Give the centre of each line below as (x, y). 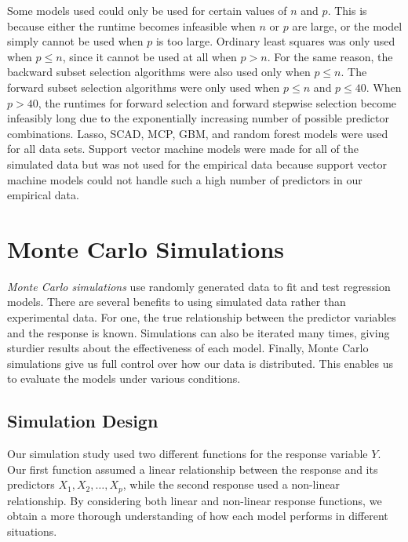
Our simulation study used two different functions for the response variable (188, 454)
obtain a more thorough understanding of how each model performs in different (198, 516)
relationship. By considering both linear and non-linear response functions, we (195, 500)
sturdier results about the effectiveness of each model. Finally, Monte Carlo (188, 348)
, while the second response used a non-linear (231, 484)
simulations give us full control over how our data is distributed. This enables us (200, 363)
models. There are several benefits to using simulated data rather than (177, 302)
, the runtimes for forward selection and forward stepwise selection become (217, 102)
